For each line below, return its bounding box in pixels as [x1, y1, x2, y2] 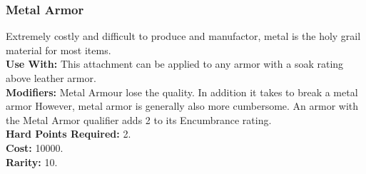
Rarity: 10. [6, 154, 58, 169]
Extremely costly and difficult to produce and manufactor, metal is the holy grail [6, 29, 361, 43]
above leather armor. [6, 71, 96, 85]
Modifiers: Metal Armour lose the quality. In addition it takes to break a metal [6, 84, 358, 99]
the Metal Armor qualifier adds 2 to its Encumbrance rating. [6, 112, 272, 127]
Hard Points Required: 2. [6, 126, 131, 141]
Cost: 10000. [6, 140, 63, 155]
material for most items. [6, 42, 111, 57]
